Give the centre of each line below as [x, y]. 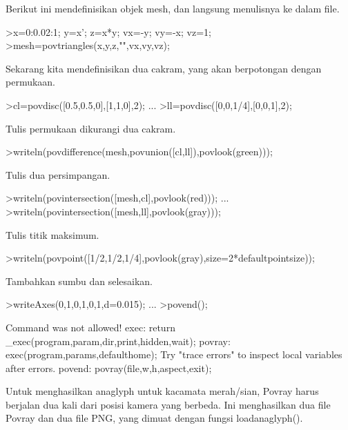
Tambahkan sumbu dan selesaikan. [79, 281]
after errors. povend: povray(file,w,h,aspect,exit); [109, 368]
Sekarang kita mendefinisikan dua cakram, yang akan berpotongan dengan [164, 68]
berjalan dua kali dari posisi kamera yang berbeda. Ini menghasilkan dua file [168, 404]
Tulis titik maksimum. [52, 234]
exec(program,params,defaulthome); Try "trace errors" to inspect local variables [174, 354]
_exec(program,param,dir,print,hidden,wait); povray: [118, 341]
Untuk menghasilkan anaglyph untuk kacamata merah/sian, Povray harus [162, 391]
